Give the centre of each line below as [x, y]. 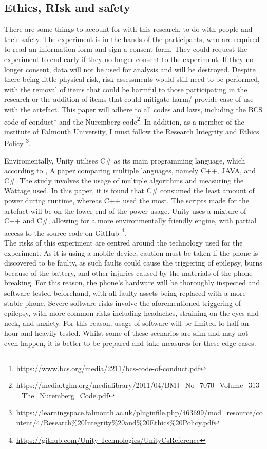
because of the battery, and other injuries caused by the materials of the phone [128, 272]
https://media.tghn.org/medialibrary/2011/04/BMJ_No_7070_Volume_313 [138, 385]
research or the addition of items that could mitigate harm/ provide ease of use [129, 99]
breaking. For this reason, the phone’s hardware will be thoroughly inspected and [132, 283]
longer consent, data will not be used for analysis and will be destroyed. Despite [130, 69]
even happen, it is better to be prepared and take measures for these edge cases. [130, 343]
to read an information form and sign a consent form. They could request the [126, 49]
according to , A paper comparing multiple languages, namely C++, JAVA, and [130, 170]
